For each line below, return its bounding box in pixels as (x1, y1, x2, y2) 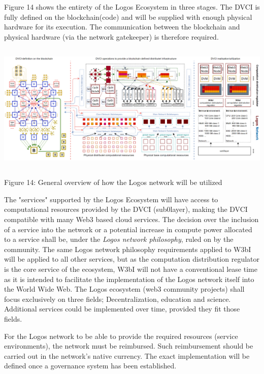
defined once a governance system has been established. (4, 360, 177, 371)
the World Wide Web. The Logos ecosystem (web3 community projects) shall (4, 284, 245, 294)
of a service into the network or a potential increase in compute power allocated (4, 224, 252, 234)
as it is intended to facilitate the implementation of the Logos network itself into (4, 273, 254, 284)
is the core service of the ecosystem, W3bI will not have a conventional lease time (4, 264, 257, 274)
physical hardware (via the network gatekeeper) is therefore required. (4, 31, 219, 42)
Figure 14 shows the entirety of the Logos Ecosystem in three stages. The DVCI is (4, 2, 260, 12)
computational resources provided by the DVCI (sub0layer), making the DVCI (4, 204, 248, 214)
